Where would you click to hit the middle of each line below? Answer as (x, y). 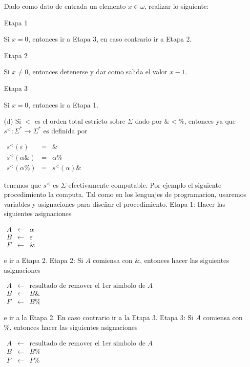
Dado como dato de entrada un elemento (65, 6)
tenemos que (22, 184)
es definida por (65, 130)
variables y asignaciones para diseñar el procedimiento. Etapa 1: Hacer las (115, 204)
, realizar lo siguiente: (177, 6)
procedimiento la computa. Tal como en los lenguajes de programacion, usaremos (125, 194)
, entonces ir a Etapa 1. (63, 104)
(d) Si (13, 121)
